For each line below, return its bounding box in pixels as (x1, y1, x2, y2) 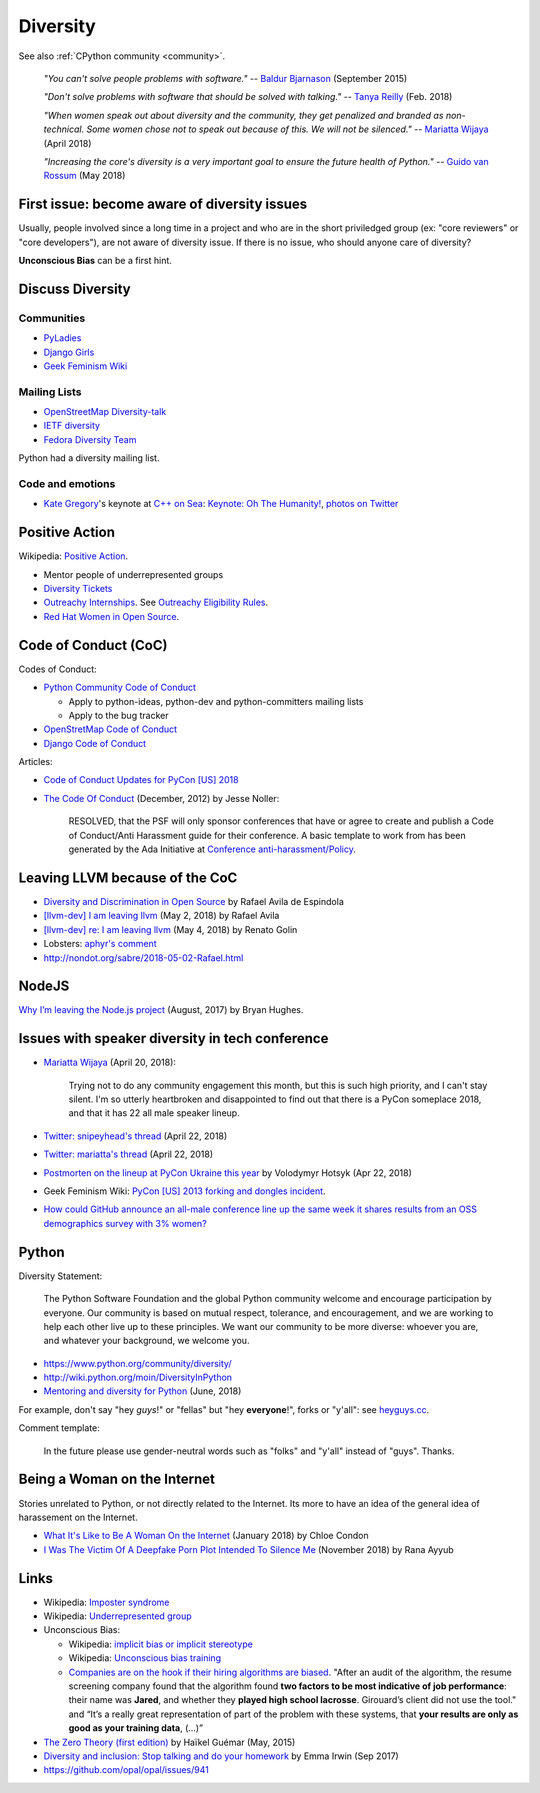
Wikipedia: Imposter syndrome (43, 1596, 170, 1608)
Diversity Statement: (18, 1270, 103, 1282)
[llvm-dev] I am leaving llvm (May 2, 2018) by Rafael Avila (43, 910, 280, 922)
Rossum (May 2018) (43, 170, 126, 182)
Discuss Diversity (18, 280, 131, 297)
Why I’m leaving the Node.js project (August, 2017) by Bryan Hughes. (18, 1004, 304, 1016)
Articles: (18, 756, 54, 768)
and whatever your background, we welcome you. (43, 1335, 250, 1347)
